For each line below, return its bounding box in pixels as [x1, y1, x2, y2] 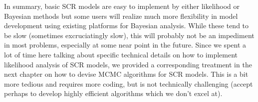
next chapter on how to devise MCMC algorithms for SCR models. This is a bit [4, 69, 249, 79]
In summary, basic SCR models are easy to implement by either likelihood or [4, 1, 240, 11]
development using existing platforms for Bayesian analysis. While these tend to [4, 20, 249, 31]
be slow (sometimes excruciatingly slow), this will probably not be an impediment [4, 30, 255, 40]
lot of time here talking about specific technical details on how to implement [4, 49, 238, 59]
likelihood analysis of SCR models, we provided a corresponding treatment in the [4, 59, 252, 69]
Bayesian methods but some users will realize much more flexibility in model [4, 10, 238, 21]
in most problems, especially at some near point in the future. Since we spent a [4, 40, 247, 50]
